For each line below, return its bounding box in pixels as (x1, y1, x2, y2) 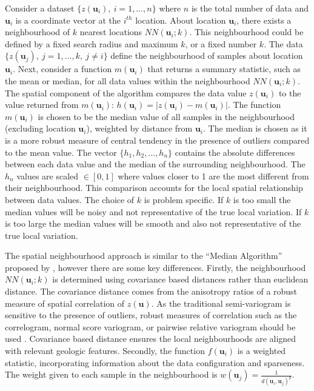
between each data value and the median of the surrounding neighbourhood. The (5, 158, 306, 170)
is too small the (233, 193, 291, 206)
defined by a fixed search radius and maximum (5, 37, 178, 50)
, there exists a (236, 13, 292, 26)
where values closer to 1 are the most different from (118, 169, 309, 182)
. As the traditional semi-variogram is (151, 296, 291, 309)
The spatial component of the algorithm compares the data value (5, 86, 247, 99)
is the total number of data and (191, 2, 309, 14)
